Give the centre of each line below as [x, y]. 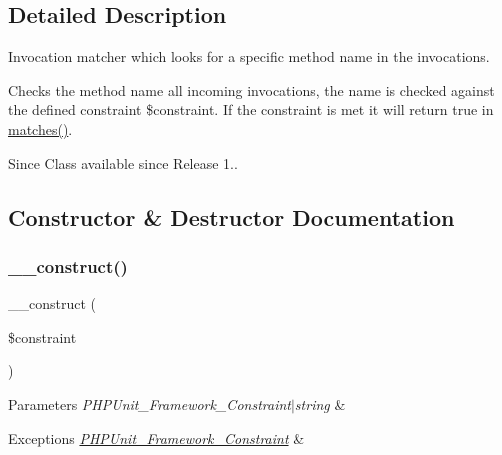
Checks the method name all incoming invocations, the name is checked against [251, 89]
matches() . [40, 128]
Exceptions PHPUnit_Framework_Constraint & [156, 437]
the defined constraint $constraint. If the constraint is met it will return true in [251, 109]
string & [320, 403]
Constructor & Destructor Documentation [231, 216]
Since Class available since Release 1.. [123, 162]
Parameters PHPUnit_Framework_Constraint [149, 403]
